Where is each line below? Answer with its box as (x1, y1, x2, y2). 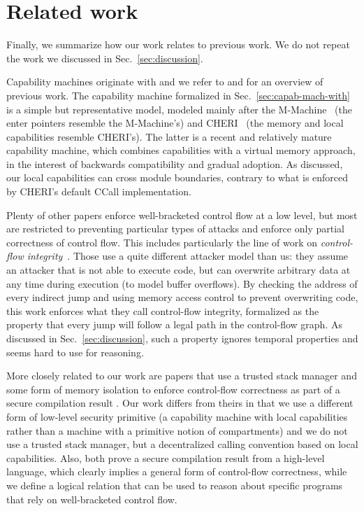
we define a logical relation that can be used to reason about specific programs (6, 477, 343, 492)
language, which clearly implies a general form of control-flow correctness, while (6, 464, 347, 479)
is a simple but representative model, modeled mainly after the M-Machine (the (6, 101, 353, 116)
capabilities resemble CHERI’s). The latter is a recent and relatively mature (6, 129, 332, 143)
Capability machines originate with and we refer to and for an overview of (6, 74, 323, 89)
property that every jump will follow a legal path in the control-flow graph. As (6, 317, 342, 332)
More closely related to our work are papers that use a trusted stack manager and (6, 368, 357, 383)
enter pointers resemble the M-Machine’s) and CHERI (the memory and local (6, 115, 344, 130)
